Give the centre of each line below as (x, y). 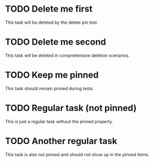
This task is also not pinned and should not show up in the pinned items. (77, 154)
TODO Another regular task (61, 141)
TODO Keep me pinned (52, 75)
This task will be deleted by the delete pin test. (51, 22)
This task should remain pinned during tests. (50, 88)
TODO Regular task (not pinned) (71, 108)
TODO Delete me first (49, 9)
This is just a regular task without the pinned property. (59, 121)
